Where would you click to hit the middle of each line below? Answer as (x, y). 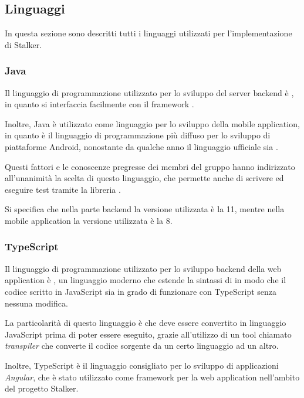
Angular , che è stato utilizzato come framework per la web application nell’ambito (152, 377)
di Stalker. (23, 44)
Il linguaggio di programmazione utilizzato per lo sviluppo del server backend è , (149, 92)
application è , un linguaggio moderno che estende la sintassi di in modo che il (146, 280)
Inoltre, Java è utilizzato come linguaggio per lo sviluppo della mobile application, (152, 123)
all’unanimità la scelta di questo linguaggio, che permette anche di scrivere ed (144, 178)
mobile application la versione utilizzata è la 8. (89, 220)
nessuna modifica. (36, 303)
